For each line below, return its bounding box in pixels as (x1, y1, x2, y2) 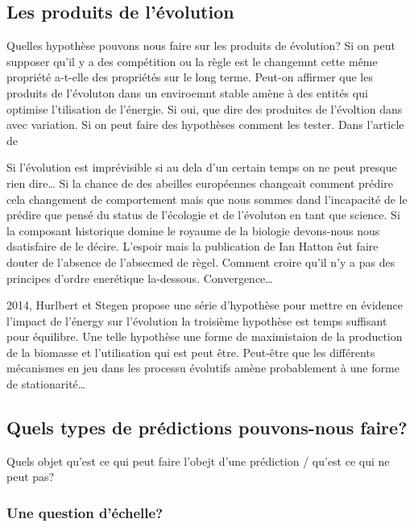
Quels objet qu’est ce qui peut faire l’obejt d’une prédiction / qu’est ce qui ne (6, 452, 390, 469)
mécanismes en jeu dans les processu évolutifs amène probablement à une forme (6, 359, 400, 376)
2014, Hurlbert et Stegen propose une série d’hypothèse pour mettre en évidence (6, 297, 404, 313)
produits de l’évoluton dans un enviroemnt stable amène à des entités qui (6, 84, 368, 101)
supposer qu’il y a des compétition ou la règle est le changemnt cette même (6, 52, 378, 69)
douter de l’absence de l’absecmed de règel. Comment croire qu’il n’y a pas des (6, 253, 395, 270)
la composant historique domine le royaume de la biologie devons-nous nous (6, 222, 380, 239)
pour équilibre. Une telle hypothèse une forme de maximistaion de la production (6, 328, 403, 345)
